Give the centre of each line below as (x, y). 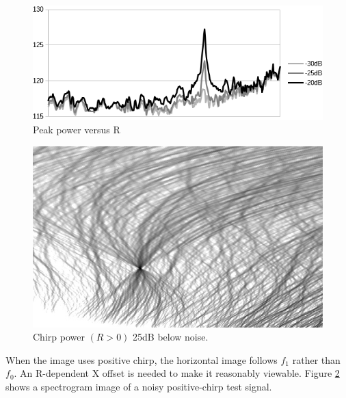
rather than (316, 359)
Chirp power (59, 337)
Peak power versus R (77, 129)
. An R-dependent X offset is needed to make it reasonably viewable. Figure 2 (177, 373)
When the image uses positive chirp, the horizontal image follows (142, 359)
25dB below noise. (171, 337)
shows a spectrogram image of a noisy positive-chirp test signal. (139, 386)
